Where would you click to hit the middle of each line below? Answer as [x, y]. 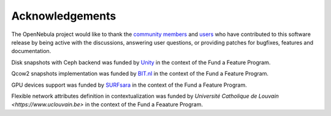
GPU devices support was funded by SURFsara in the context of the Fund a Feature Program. [129, 85]
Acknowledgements [64, 16]
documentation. [31, 51]
